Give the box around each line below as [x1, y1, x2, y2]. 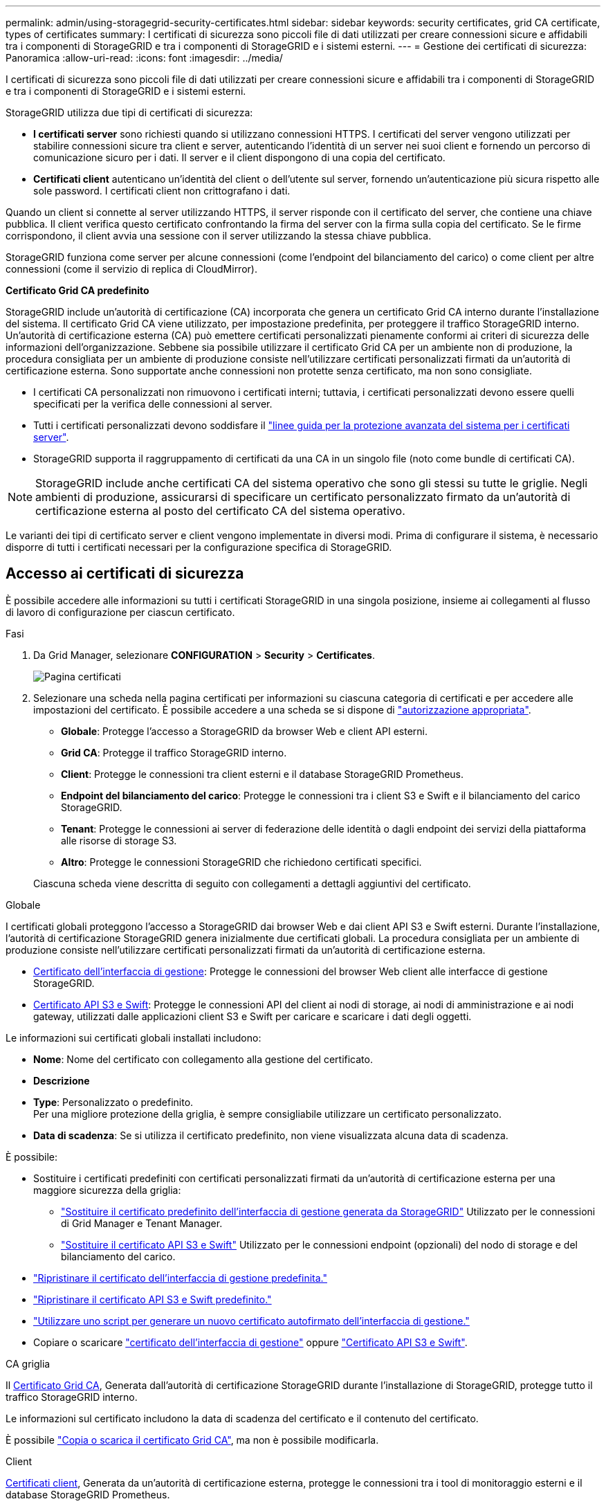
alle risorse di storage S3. [61, 834, 177, 846]
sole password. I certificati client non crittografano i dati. [33, 185, 291, 197]
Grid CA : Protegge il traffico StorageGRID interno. [61, 746, 287, 759]
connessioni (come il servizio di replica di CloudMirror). [6, 263, 257, 275]
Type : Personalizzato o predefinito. [33, 1096, 194, 1108]
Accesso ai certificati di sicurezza [6, 565, 244, 583]
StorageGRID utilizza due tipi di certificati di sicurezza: [6, 107, 253, 118]
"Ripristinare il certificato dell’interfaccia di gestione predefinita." [33, 1271, 327, 1284]
